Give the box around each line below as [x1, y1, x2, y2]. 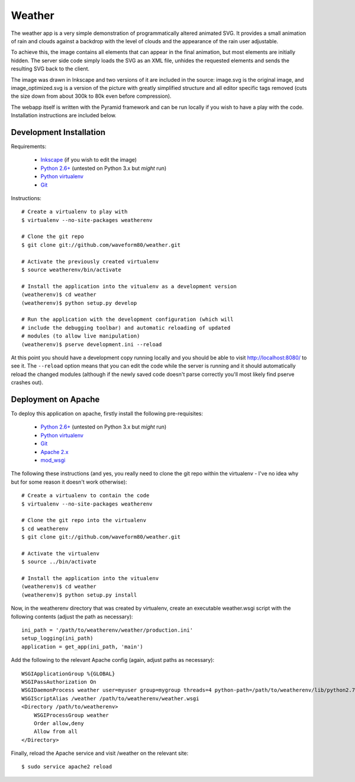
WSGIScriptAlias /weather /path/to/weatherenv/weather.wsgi [21, 695, 199, 701]
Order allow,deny [33, 720, 84, 726]
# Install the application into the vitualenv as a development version [21, 283, 237, 289]
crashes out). [11, 379, 44, 386]
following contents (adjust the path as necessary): [11, 613, 133, 620]
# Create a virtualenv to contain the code [21, 492, 150, 499]
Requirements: [11, 143, 47, 150]
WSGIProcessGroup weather [33, 712, 109, 719]
